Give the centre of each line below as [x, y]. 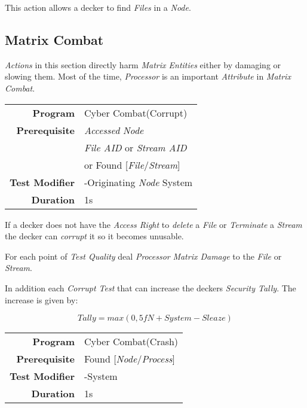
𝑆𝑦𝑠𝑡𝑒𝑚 [178, 319]
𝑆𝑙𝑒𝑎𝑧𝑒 [214, 319]
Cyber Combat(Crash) [131, 342]
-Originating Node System [139, 182]
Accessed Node [114, 130]
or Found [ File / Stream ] [132, 165]
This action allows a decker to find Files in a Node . [98, 7]
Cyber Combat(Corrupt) [136, 112]
